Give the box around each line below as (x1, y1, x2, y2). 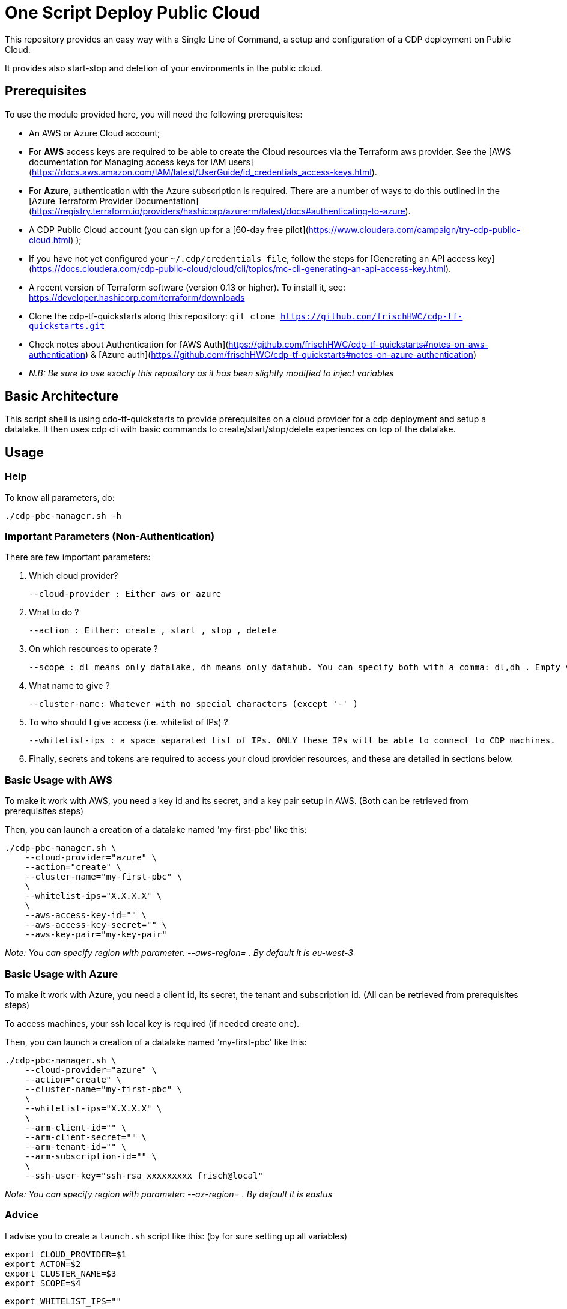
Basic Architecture (5, 388, 119, 404)
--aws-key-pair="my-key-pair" (25, 930, 167, 940)
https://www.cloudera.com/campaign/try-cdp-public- (308, 224, 521, 235)
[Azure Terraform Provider (29, 195, 133, 206)
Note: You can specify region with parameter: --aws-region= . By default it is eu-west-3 (5, 948, 353, 958)
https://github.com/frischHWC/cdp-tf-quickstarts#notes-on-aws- (228, 339, 488, 349)
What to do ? (29, 607, 79, 618)
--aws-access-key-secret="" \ (25, 920, 167, 930)
